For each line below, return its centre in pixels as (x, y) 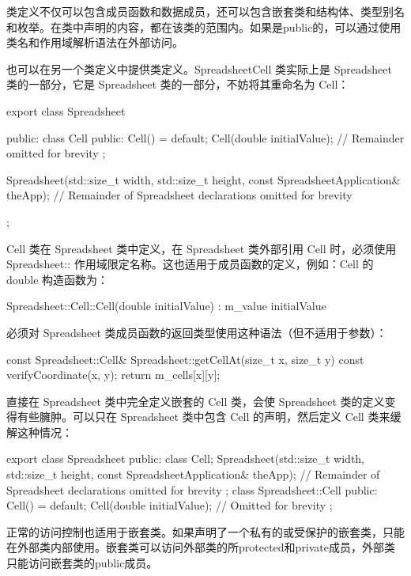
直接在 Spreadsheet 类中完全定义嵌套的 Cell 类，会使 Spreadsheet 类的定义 (196, 401)
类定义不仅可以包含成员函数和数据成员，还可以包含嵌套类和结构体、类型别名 (205, 11)
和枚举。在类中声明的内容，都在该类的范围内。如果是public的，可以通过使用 (204, 27)
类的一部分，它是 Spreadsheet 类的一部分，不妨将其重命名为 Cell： (178, 84)
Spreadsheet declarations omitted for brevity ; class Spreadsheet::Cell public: (192, 489)
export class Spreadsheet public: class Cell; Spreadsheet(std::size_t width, (186, 459)
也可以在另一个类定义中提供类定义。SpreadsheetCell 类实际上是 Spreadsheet (199, 68)
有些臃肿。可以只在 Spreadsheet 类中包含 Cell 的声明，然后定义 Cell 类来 (204, 417)
